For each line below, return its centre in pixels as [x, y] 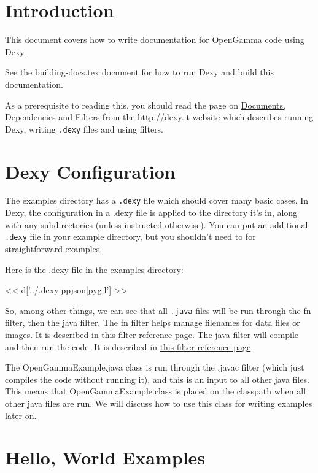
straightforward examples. [54, 248]
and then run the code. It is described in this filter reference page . [129, 346]
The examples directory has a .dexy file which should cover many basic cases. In [157, 200]
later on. [21, 415]
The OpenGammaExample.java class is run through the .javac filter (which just [155, 367]
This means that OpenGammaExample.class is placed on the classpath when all [156, 391]
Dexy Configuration [90, 171]
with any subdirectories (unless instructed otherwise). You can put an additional [157, 224]
